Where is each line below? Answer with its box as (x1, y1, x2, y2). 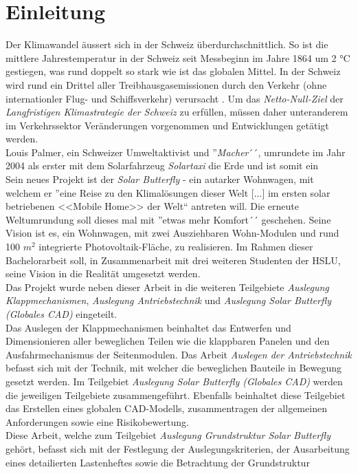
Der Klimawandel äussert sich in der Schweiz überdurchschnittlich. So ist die (5, 37, 328, 52)
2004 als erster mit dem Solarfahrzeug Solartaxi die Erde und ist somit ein (5, 158, 319, 173)
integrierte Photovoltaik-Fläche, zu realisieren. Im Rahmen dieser (38, 239, 313, 254)
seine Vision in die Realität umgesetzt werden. (5, 266, 201, 281)
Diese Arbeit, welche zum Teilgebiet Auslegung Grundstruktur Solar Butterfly (5, 428, 331, 442)
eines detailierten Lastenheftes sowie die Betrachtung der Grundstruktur (5, 455, 310, 469)
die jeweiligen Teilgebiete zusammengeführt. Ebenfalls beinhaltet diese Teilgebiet (5, 387, 346, 402)
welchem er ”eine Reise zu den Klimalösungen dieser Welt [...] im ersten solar (5, 185, 331, 200)
